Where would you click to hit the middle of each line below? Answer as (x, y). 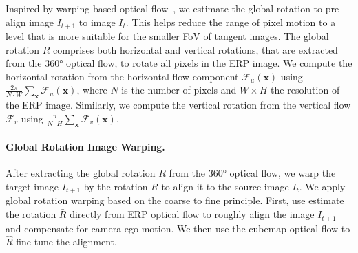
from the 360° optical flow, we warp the (252, 173)
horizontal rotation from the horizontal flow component (122, 76)
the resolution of (305, 90)
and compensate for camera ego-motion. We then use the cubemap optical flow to (178, 228)
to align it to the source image (225, 186)
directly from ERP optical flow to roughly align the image (192, 214)
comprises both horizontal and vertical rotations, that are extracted (196, 49)
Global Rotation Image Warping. (85, 147)
